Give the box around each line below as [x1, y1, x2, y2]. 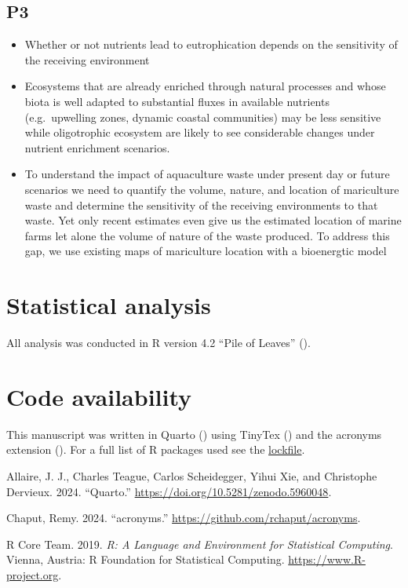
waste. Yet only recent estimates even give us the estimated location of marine [24, 212, 402, 228]
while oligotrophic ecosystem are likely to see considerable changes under [24, 124, 375, 141]
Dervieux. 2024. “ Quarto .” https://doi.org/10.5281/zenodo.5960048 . [6, 483, 332, 499]
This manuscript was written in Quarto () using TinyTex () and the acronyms [6, 425, 382, 442]
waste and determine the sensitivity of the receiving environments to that [24, 196, 378, 213]
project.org [6, 566, 59, 583]
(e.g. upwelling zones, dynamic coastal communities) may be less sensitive [24, 108, 381, 125]
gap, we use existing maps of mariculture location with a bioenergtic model [24, 243, 387, 259]
